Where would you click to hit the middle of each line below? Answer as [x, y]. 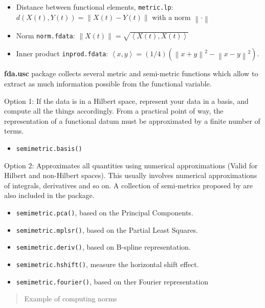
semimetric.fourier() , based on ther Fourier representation [112, 281]
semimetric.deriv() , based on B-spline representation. [103, 247]
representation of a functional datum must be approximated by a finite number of [132, 120]
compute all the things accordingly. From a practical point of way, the [114, 111]
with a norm [171, 17]
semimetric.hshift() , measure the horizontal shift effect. [107, 264]
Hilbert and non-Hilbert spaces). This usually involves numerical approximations [131, 175]
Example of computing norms [71, 299]
